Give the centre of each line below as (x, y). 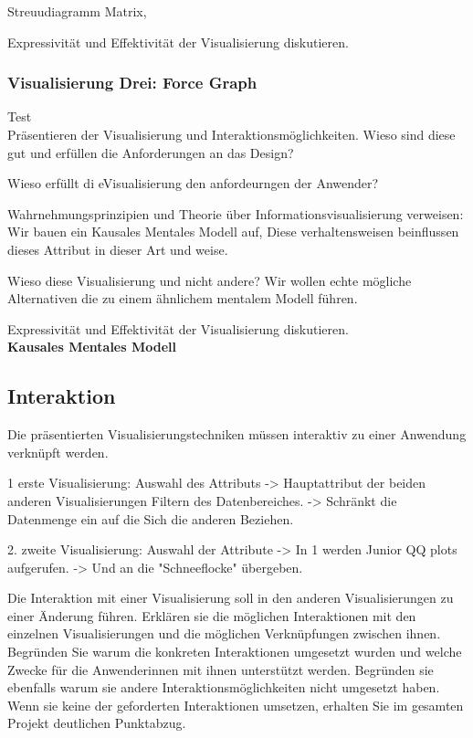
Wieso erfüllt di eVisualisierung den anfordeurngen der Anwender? (193, 183)
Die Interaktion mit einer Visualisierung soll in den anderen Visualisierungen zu (231, 598)
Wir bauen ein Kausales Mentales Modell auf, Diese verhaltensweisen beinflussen (233, 232)
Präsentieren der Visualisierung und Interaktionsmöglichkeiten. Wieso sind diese (231, 134)
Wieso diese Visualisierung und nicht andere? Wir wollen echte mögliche (210, 280)
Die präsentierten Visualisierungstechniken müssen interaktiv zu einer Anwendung (237, 434)
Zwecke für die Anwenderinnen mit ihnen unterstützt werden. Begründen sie (221, 669)
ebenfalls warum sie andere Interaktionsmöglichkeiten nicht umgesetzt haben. (224, 687)
